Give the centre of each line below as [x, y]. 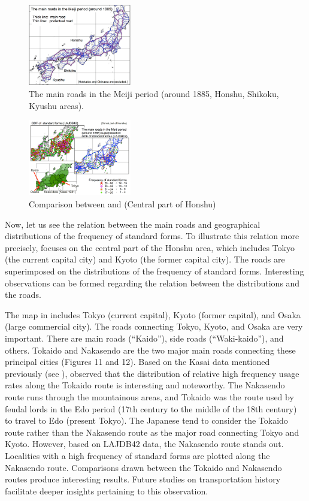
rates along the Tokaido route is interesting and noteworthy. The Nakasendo [145, 385]
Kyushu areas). [56, 105]
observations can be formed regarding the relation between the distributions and [152, 283]
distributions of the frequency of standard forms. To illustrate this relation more [152, 236]
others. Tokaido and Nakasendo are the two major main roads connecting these [150, 350]
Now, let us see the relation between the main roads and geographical [133, 224]
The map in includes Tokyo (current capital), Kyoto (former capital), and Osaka [153, 314]
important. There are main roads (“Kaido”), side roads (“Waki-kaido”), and [144, 338]
